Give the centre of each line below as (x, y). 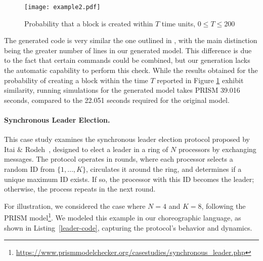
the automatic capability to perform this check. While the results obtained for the (131, 70)
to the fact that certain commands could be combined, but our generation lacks (127, 60)
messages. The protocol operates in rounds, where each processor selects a (119, 159)
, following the (224, 206)
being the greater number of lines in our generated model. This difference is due (128, 50)
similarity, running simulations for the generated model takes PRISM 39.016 (122, 90)
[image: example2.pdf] (62, 7)
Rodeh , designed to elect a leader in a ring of (97, 149)
